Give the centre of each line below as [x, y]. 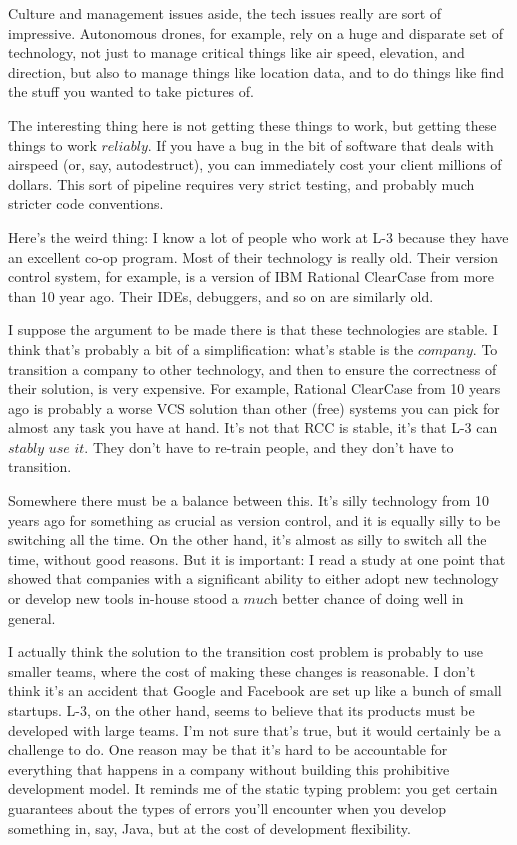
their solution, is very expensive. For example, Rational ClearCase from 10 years [254, 388]
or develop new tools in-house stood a [123, 598]
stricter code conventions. [86, 203]
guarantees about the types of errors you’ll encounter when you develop [227, 807]
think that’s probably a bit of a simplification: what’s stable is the [211, 348]
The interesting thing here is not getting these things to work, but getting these [252, 124]
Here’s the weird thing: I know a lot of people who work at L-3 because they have [258, 236]
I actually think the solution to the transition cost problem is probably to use [245, 651]
